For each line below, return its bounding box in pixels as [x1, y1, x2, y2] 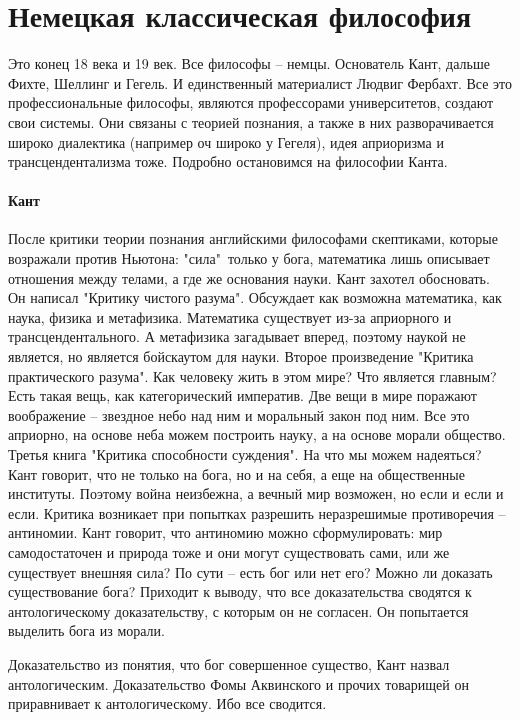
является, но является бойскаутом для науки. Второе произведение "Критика [8, 346, 474, 367]
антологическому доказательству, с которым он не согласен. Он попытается [8, 600, 469, 621]
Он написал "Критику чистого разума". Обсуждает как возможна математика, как [8, 287, 502, 308]
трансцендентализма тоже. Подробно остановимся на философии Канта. [8, 151, 448, 172]
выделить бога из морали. [8, 620, 165, 641]
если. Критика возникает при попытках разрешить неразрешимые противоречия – [8, 502, 506, 523]
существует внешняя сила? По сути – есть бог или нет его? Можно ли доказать [8, 561, 493, 582]
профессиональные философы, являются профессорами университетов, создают [8, 92, 494, 113]
